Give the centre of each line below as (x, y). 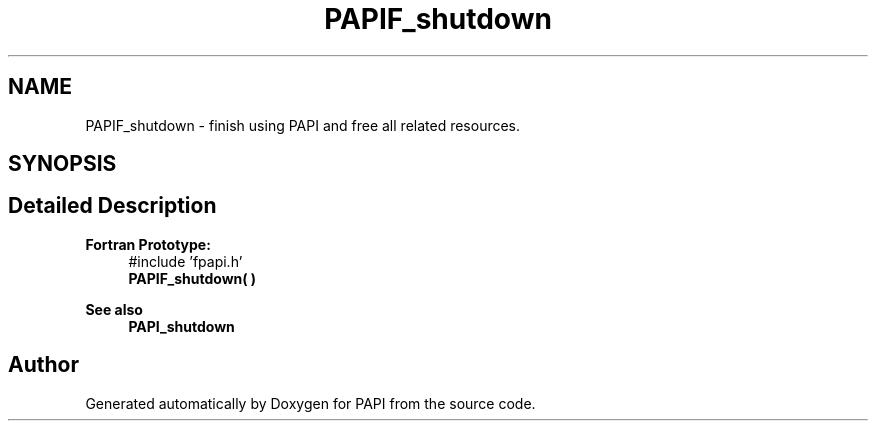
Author (43, 365)
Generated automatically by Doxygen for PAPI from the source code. (310, 403)
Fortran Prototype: (148, 244)
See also (114, 309)
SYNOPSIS (62, 164)
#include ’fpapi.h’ (185, 261)
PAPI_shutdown (181, 326)
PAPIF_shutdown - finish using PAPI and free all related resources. (303, 125)
